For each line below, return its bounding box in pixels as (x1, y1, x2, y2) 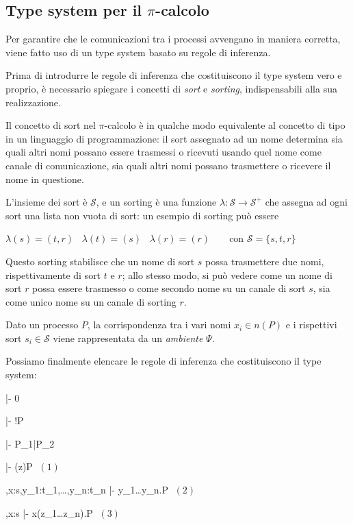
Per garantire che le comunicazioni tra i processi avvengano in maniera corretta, (5, 32, 341, 46)
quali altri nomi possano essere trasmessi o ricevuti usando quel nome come (5, 145, 322, 159)
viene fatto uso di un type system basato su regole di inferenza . (5, 45, 271, 59)
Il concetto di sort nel (5, 118, 96, 132)
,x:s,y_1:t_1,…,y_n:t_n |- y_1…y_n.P (5, 483, 169, 497)
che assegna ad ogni (265, 195, 348, 209)
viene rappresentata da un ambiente (53, 330, 203, 345)
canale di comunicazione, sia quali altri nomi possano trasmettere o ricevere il (5, 158, 331, 172)
